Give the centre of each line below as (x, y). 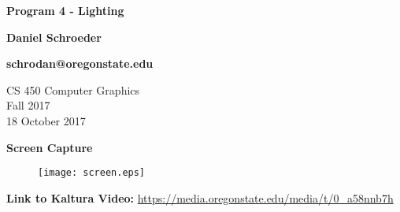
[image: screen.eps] (92, 173)
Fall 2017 (28, 105)
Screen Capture (50, 147)
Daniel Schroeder (54, 37)
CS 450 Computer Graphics (73, 89)
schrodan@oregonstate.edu (80, 63)
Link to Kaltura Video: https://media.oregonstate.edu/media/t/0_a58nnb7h (200, 197)
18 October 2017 (46, 120)
